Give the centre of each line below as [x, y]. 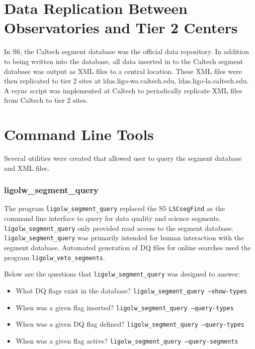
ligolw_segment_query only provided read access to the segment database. [119, 228]
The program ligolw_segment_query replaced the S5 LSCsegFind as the [115, 208]
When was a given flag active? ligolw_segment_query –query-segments [127, 340]
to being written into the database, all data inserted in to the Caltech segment [124, 61]
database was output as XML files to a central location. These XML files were [123, 71]
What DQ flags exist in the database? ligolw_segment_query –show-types [131, 290]
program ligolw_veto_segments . [55, 257]
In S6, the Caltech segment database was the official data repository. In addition [127, 51]
